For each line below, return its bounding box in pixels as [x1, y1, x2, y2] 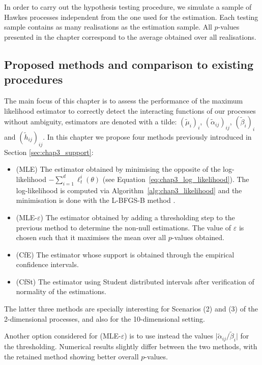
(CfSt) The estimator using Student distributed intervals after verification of [16, 276, 254, 286]
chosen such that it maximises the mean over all [16, 232, 166, 243]
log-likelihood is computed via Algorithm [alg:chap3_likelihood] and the [16, 185, 242, 195]
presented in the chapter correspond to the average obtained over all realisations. [4, 31, 256, 42]
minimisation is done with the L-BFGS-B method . [16, 195, 176, 205]
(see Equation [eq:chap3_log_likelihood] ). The [102, 173, 249, 184]
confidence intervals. [16, 259, 79, 270]
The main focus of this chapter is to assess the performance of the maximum [4, 95, 243, 106]
